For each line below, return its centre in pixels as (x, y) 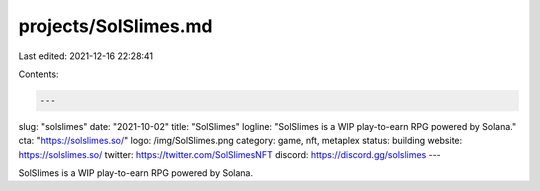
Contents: (38, 74)
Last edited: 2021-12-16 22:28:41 (86, 56)
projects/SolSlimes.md (115, 26)
